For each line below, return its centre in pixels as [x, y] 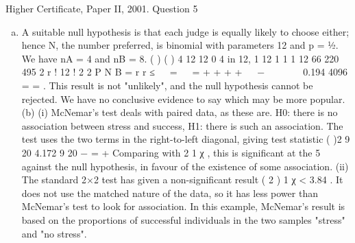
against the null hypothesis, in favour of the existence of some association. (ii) [185, 166]
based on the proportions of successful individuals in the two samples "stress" [183, 219]
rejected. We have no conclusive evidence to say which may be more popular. [183, 99]
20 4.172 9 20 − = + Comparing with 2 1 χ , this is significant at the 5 [171, 152]
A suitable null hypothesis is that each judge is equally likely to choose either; [185, 31]
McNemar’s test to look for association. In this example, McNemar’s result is [183, 206]
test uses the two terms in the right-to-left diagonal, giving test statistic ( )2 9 [186, 139]
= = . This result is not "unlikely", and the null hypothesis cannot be [167, 85]
